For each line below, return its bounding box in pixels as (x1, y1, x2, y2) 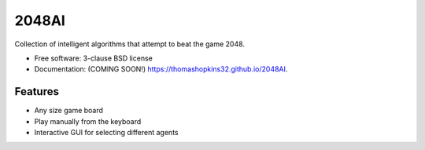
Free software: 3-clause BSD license (34, 53, 153, 63)
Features (14, 85, 59, 98)
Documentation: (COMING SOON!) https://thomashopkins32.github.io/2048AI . (34, 64, 288, 74)
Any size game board (34, 106, 104, 115)
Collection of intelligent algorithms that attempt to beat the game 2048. (14, 39, 246, 49)
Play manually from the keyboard (34, 116, 142, 126)
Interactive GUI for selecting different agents (34, 128, 179, 137)
